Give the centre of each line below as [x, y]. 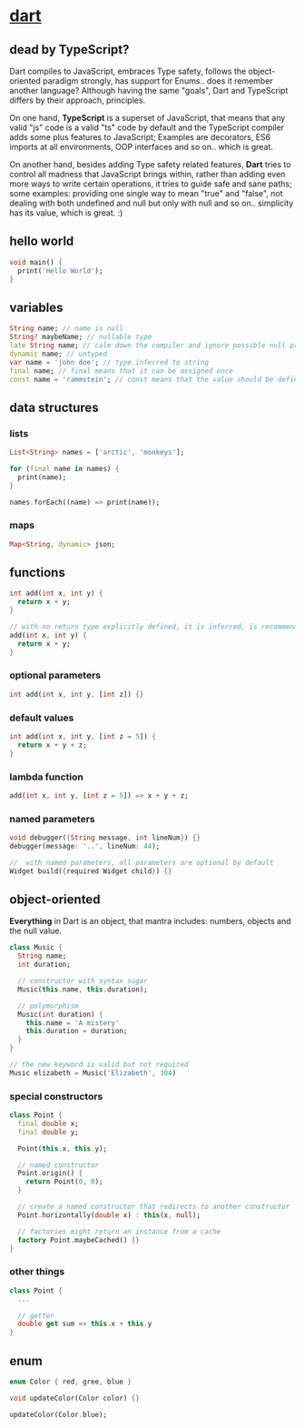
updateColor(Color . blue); [58, 1414]
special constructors [56, 1096]
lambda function [47, 777]
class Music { [36, 948]
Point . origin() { [50, 1173]
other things [37, 1272]
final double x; [48, 1123]
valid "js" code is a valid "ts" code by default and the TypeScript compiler [147, 127]
